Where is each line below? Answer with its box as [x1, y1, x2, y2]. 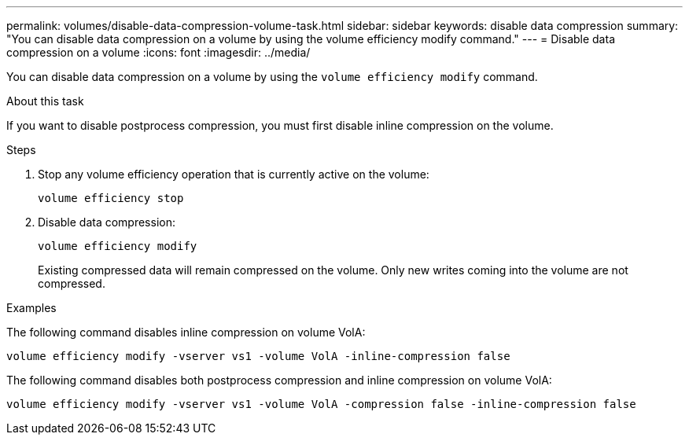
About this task [6, 94, 84, 108]
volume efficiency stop [38, 192, 184, 204]
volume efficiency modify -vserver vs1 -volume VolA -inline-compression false [6, 350, 510, 362]
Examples [6, 301, 57, 314]
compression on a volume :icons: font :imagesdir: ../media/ [6, 46, 311, 59]
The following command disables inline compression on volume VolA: [6, 325, 366, 339]
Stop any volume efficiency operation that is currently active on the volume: [38, 167, 429, 181]
